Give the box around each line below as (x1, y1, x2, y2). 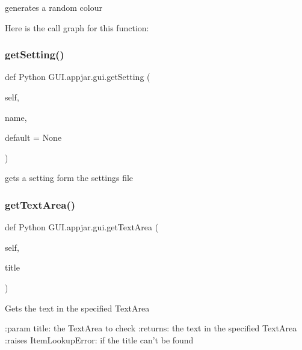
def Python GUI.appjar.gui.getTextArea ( (5, 221, 159, 233)
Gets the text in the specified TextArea (5, 301, 150, 314)
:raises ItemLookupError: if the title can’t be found (5, 333, 194, 346)
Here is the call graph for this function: (5, 21, 149, 34)
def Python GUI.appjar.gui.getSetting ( (5, 70, 150, 83)
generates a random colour (5, 1, 102, 13)
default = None (5, 131, 62, 144)
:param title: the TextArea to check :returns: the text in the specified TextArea (5, 322, 297, 334)
